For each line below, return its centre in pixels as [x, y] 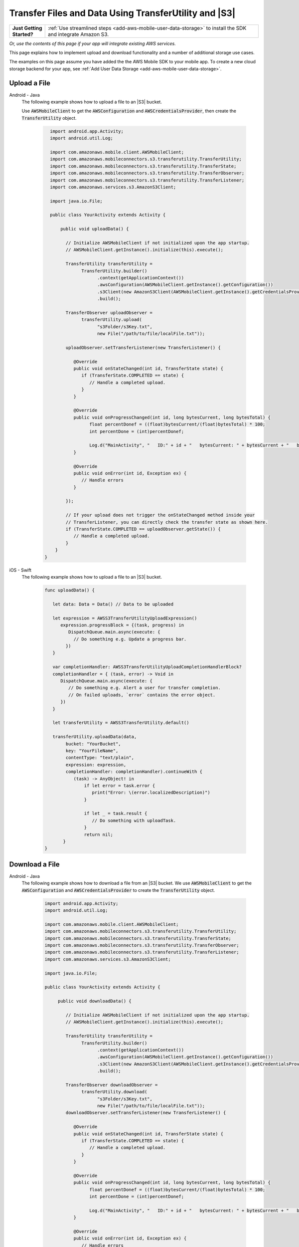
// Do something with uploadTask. [134, 820]
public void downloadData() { [94, 1001]
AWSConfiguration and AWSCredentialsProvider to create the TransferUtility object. [118, 890]
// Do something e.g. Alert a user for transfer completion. [145, 688]
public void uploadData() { [95, 229]
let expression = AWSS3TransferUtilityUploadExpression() [125, 618]
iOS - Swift [20, 570]
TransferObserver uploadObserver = [109, 312]
